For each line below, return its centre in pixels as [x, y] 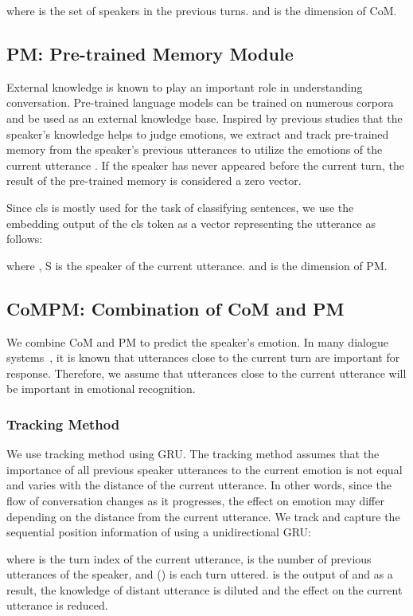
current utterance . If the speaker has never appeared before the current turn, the [205, 165]
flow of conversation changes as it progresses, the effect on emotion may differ [195, 500]
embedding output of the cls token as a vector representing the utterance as [191, 223]
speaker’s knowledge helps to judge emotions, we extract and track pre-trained [198, 133]
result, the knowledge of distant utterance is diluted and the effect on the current [205, 589]
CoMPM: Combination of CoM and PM [175, 308]
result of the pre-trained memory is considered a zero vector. [154, 180]
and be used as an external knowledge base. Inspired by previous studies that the [205, 118]
